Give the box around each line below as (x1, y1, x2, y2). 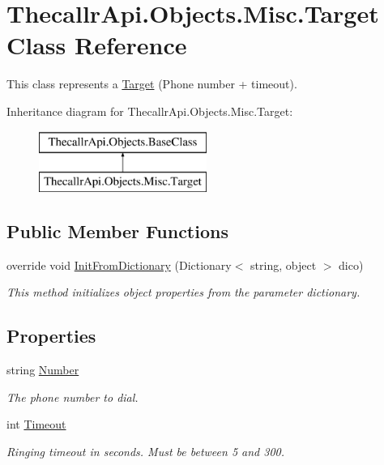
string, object (250, 256, 317, 273)
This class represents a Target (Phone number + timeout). (6, 75, 297, 92)
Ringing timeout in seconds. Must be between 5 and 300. (6, 443, 284, 460)
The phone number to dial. (6, 388, 139, 405)
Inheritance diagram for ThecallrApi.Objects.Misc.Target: (6, 102, 293, 119)
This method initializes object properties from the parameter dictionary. (6, 284, 361, 301)
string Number (6, 361, 79, 378)
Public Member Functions (6, 219, 228, 244)
